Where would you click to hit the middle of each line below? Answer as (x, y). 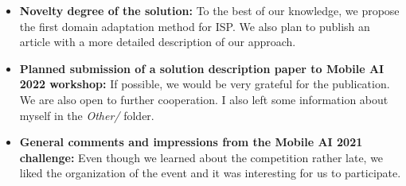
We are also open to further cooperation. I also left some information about (204, 99)
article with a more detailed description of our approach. (158, 42)
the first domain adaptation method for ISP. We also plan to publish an (195, 26)
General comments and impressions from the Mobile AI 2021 (191, 142)
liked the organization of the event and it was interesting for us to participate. (210, 173)
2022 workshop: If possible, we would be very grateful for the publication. (205, 84)
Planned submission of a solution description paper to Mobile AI (202, 68)
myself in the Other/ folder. (87, 115)
